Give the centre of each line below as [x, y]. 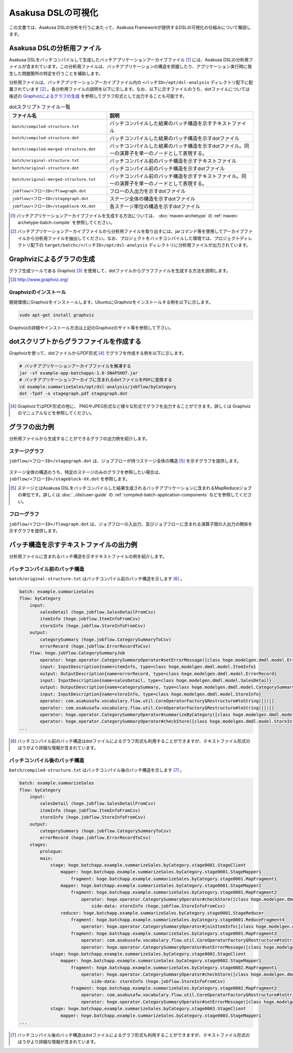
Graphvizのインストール [38, 292]
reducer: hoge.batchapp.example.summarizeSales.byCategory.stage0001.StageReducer [162, 913]
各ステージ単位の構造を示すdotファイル [155, 206]
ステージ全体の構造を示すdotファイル [152, 199]
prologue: [52, 852]
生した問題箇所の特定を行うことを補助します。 [56, 73]
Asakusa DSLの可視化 [54, 13]
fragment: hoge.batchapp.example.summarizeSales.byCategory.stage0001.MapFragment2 [174, 892]
